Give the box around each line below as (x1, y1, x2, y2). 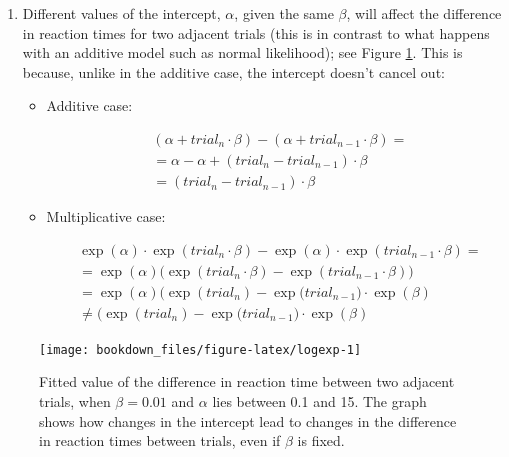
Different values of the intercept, (22, 3, 221, 23)
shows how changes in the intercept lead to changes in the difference (39, 410, 457, 431)
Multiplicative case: (46, 206, 166, 227)
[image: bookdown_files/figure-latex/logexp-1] (39, 342, 362, 357)
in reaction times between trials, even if (39, 430, 281, 451)
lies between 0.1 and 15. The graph (212, 391, 427, 412)
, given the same (234, 3, 334, 23)
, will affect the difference (346, 3, 502, 23)
